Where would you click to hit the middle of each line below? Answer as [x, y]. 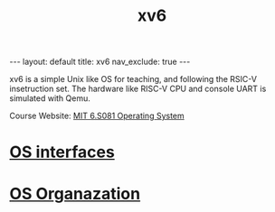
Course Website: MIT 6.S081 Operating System [97, 116]
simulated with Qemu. [50, 98]
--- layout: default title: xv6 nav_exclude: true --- [100, 62]
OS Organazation [75, 194]
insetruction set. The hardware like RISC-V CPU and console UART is [138, 89]
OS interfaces [62, 152]
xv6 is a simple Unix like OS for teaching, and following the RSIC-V [133, 79]
